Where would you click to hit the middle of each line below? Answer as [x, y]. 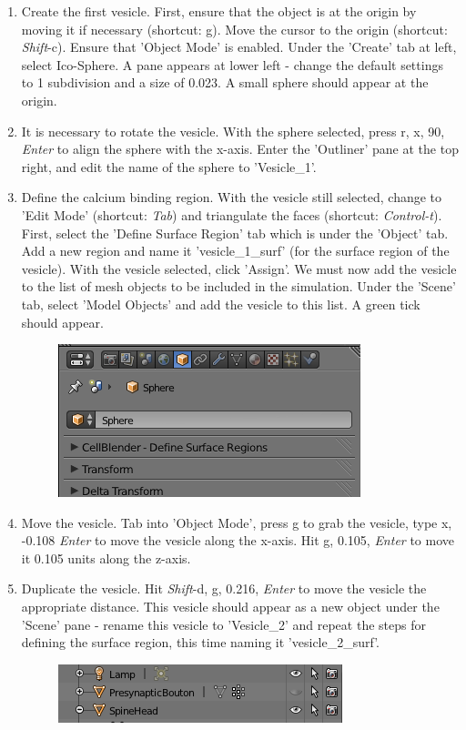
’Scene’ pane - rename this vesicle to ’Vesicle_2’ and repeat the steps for [223, 624]
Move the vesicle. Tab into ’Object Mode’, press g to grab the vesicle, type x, [237, 522]
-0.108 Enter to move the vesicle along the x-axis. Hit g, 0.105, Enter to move [238, 540]
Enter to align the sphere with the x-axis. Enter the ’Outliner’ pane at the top [240, 149]
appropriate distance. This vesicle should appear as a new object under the [230, 607]
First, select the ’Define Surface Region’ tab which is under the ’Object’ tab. [235, 233]
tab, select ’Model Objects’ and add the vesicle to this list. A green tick [221, 304]
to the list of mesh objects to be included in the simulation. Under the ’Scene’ [238, 286]
